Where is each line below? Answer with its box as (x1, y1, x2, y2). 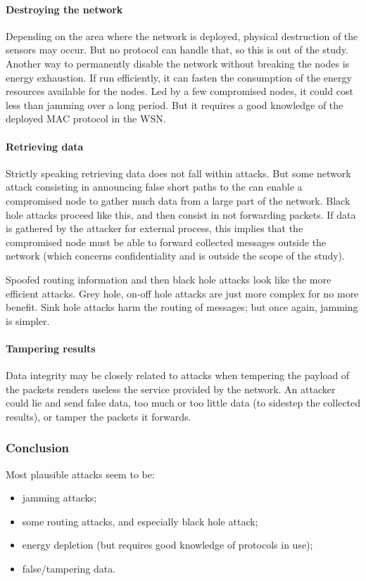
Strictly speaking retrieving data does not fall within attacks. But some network (6, 165, 351, 180)
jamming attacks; (22, 490, 97, 505)
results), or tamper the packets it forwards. (6, 409, 191, 423)
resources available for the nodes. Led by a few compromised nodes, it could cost (6, 84, 353, 98)
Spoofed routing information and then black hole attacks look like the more (6, 272, 332, 286)
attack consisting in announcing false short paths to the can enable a (6, 179, 303, 194)
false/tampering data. (22, 561, 116, 576)
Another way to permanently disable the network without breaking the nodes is (6, 56, 350, 70)
